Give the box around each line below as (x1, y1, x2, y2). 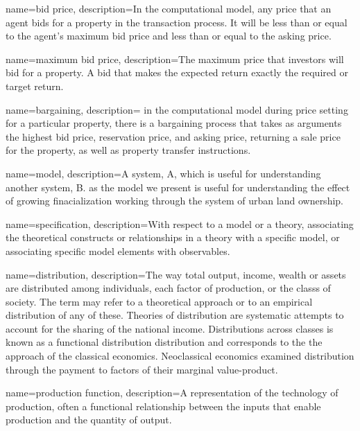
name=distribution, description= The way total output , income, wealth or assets (6, 267, 346, 281)
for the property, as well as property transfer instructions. (6, 143, 251, 157)
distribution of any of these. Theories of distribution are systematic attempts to (6, 308, 344, 322)
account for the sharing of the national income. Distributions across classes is (6, 321, 334, 335)
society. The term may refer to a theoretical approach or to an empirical (6, 294, 313, 308)
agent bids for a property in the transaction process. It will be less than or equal (6, 15, 348, 29)
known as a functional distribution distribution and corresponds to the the (6, 335, 323, 349)
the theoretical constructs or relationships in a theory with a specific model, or (6, 230, 340, 245)
